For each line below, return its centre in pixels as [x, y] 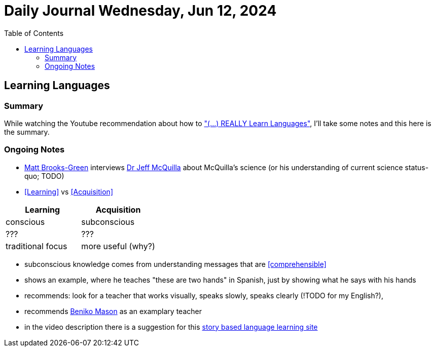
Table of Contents [34, 33]
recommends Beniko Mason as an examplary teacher [113, 311]
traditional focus [37, 246]
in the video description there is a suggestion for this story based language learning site [171, 327]
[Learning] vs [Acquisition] [69, 191]
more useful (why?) [118, 246]
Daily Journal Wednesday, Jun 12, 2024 [140, 11]
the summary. [27, 132]
